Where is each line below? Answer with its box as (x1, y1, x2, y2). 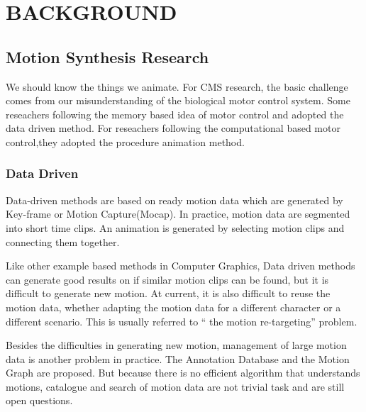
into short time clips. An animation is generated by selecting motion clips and (6, 220, 345, 235)
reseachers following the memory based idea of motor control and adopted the (6, 106, 344, 121)
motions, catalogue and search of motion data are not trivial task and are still (6, 379, 345, 394)
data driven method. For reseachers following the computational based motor (6, 121, 340, 135)
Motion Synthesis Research (6, 45, 209, 67)
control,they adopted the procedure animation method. (6, 134, 245, 149)
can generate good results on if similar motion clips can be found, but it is (6, 272, 329, 286)
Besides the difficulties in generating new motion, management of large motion (6, 338, 347, 352)
